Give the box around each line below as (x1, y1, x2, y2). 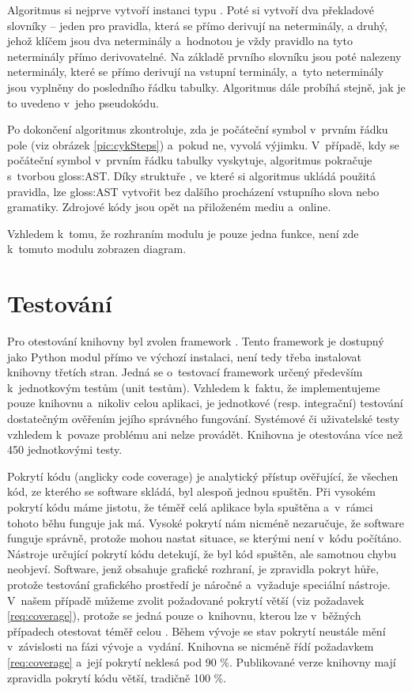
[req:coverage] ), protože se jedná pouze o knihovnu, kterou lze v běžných (7, 607, 361, 624)
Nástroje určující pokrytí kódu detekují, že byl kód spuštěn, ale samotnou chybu (7, 545, 397, 561)
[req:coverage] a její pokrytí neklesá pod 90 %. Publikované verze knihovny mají (7, 653, 396, 670)
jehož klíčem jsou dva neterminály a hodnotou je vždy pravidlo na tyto (7, 32, 353, 49)
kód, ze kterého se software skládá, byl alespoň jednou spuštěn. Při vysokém (7, 483, 376, 500)
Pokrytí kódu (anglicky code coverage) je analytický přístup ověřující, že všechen (7, 467, 399, 484)
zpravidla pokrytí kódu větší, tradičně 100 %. (7, 669, 227, 685)
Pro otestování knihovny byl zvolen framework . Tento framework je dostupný (7, 333, 384, 349)
